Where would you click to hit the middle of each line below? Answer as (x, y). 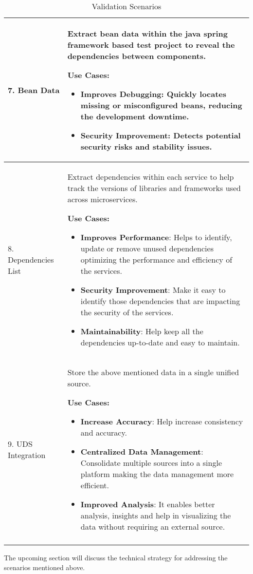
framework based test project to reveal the (151, 45)
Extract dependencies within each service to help (151, 177)
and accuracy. (104, 432)
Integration (27, 455)
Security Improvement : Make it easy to (153, 290)
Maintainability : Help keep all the (142, 331)
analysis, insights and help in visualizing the (156, 515)
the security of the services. (127, 312)
